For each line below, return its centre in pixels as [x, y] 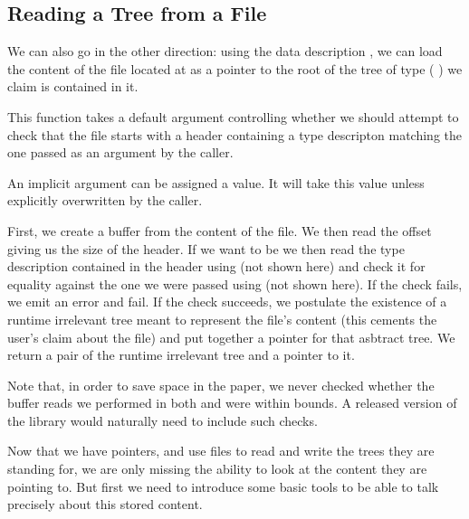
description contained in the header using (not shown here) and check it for [216, 266]
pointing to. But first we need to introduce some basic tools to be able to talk [223, 486]
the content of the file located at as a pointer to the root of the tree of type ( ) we [235, 68]
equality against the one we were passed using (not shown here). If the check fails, [235, 283]
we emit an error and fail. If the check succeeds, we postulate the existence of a [227, 302]
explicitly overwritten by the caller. [105, 200]
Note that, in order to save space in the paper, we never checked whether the [221, 385]
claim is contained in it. [73, 86]
